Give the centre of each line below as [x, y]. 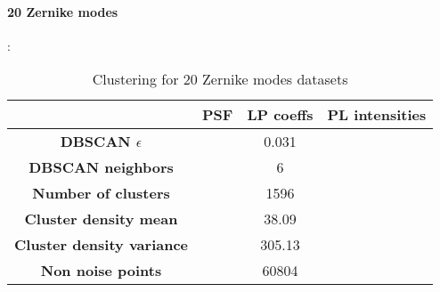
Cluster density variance [102, 245]
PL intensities [377, 115]
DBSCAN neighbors [101, 167]
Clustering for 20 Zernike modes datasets [220, 79]
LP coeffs [280, 115]
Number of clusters [101, 193]
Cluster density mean [101, 219]
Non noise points [101, 271]
